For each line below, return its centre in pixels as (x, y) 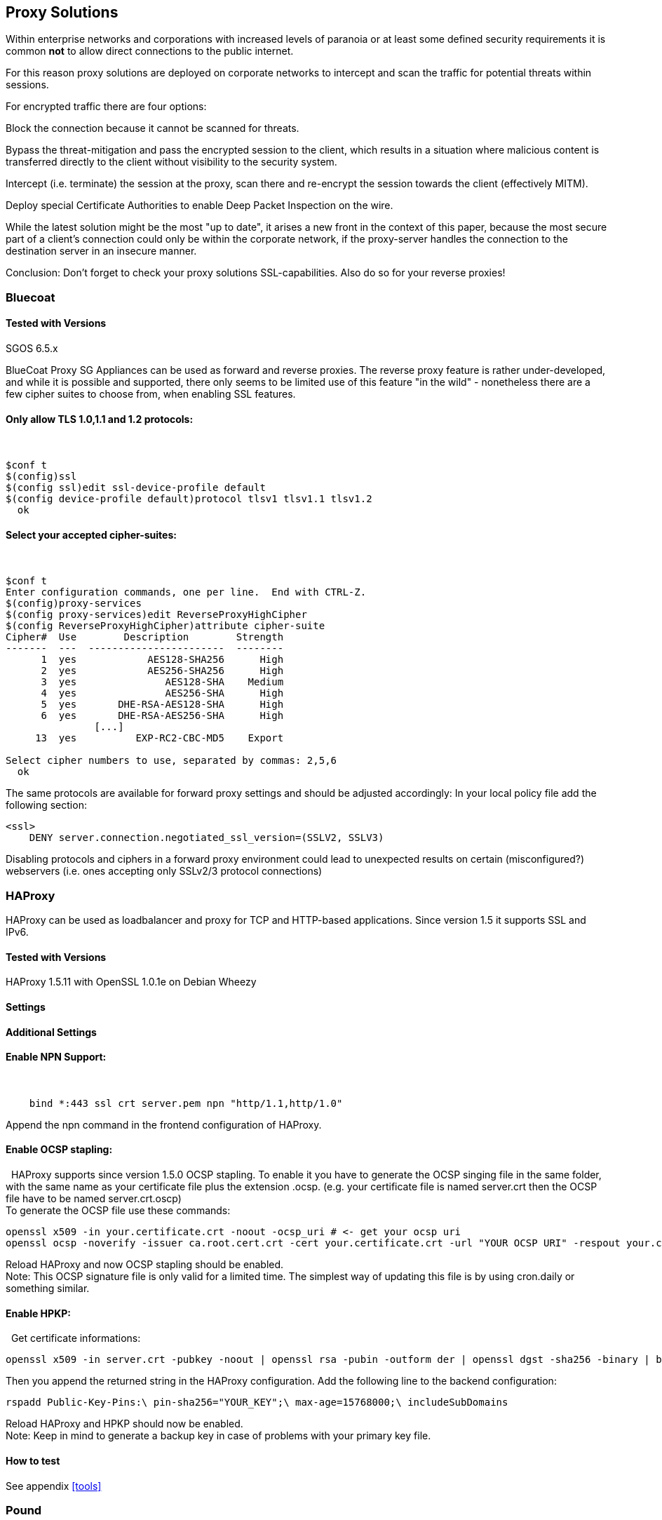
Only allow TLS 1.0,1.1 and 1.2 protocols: (100, 419)
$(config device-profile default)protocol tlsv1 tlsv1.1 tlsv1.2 (189, 499)
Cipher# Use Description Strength (145, 637)
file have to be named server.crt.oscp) (94, 1199)
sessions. (27, 85)
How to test (33, 1460)
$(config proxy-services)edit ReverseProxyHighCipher (156, 615)
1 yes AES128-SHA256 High (162, 660)
